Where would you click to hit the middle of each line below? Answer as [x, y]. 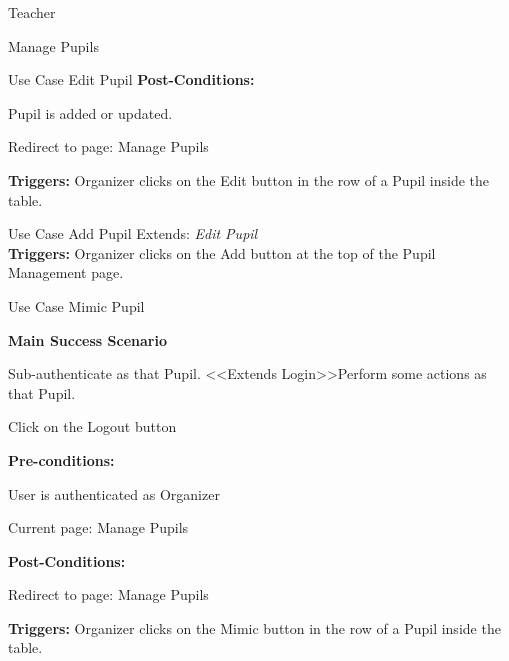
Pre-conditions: [61, 459]
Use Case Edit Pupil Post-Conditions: [131, 79]
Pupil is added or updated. [90, 112]
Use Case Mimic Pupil [76, 305]
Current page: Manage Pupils [98, 527]
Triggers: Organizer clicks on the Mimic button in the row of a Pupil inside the [254, 627]
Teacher [32, 12]
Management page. [66, 272]
